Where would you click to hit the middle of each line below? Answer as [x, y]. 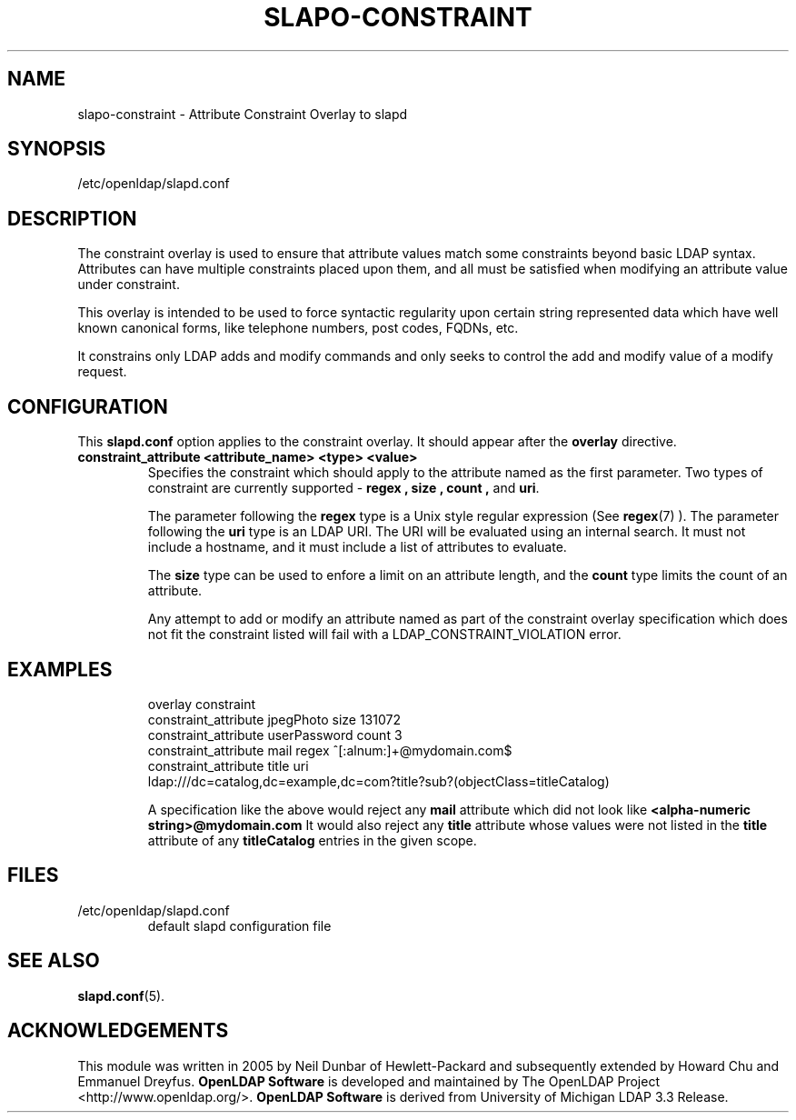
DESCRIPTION [72, 218]
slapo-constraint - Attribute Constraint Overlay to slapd [243, 114]
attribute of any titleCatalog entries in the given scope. [312, 840]
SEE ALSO [54, 961]
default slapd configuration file [239, 925]
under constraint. [129, 285]
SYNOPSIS [57, 149]
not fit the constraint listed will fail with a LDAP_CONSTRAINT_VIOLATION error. [384, 635]
